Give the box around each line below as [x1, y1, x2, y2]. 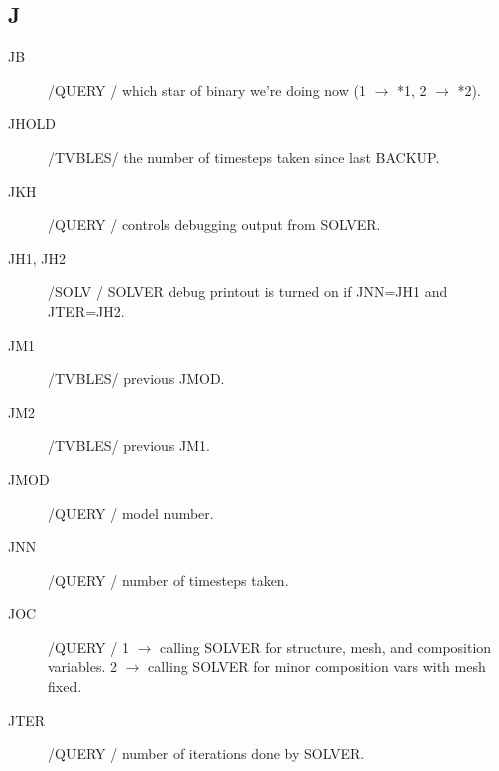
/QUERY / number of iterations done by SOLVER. [48, 743, 365, 764]
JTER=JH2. [48, 300, 125, 321]
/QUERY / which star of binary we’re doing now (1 [48, 79, 366, 100]
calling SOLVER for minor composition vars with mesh [148, 656, 486, 677]
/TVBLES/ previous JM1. [48, 435, 210, 456]
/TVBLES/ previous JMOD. [48, 368, 225, 389]
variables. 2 [48, 656, 117, 677]
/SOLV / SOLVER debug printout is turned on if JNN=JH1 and [48, 281, 448, 302]
